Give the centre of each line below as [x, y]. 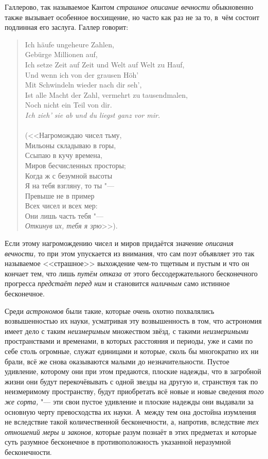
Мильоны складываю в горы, [70, 145]
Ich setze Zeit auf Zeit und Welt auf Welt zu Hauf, [105, 64]
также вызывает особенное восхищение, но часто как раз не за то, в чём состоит [132, 17]
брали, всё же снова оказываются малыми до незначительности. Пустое [117, 361]
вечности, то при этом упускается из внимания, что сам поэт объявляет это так [130, 253]
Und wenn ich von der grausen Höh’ [82, 74]
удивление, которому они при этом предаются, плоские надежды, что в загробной [133, 371]
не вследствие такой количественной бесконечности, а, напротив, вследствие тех [132, 422]
